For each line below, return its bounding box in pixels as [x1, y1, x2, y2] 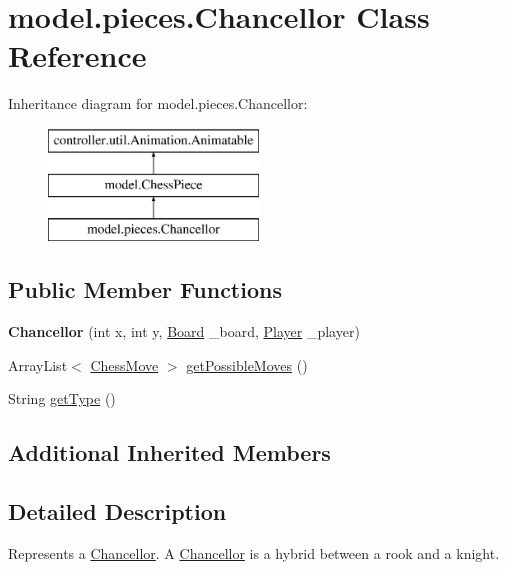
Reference [8, 35, 147, 76]
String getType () [8, 388, 116, 409]
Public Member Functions [8, 274, 282, 305]
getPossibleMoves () [186, 354, 308, 375]
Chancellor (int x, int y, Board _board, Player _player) [8, 321, 360, 342]
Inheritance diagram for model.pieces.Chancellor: [8, 93, 308, 114]
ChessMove [90, 354, 159, 375]
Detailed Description [8, 496, 227, 527]
